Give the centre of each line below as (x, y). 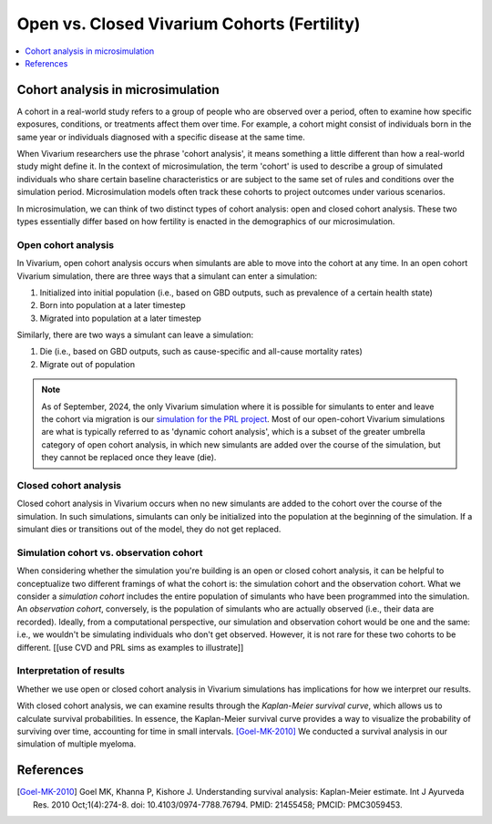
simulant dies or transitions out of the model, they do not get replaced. (149, 530)
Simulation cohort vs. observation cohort (110, 552)
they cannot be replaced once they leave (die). (129, 458)
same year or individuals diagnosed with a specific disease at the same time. (161, 137)
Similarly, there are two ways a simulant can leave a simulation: (135, 335)
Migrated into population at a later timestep (121, 318)
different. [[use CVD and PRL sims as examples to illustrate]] (130, 647)
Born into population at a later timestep (113, 305)
